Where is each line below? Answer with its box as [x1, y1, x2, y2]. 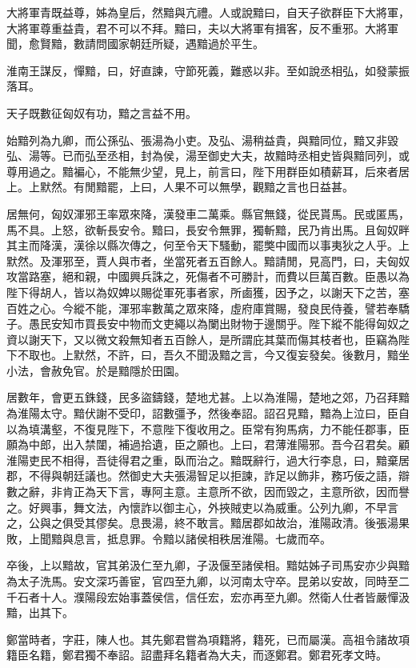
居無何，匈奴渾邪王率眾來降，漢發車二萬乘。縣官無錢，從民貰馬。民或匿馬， [6, 205, 410, 222]
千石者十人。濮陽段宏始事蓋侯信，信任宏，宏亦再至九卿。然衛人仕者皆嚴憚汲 [6, 588, 410, 605]
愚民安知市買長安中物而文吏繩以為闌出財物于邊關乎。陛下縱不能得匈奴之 [28, 315, 410, 332]
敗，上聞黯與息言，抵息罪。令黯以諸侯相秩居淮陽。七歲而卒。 [6, 530, 331, 546]
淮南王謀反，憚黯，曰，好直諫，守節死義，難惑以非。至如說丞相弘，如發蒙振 [6, 62, 410, 78]
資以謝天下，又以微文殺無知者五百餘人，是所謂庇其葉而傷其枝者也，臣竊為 [6, 330, 398, 347]
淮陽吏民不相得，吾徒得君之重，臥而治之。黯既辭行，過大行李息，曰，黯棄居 [6, 451, 410, 468]
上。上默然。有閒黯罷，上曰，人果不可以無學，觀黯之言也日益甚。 [6, 178, 354, 195]
